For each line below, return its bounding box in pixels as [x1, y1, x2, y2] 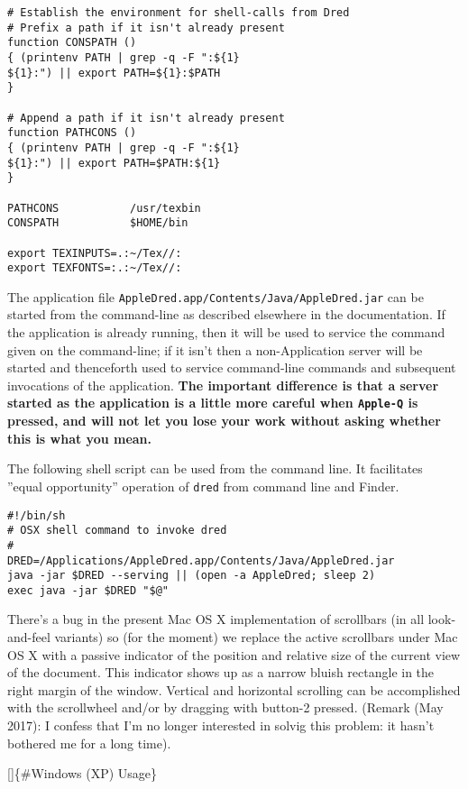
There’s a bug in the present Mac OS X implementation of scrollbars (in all [7, 610, 425, 628]
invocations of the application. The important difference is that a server [7, 375, 439, 394]
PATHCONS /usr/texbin [7, 201, 201, 215]
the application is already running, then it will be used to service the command [7, 323, 445, 342]
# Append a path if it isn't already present [7, 111, 285, 124]
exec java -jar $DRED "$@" [7, 583, 169, 597]
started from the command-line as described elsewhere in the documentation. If [7, 305, 445, 324]
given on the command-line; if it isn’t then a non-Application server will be [7, 340, 423, 359]
